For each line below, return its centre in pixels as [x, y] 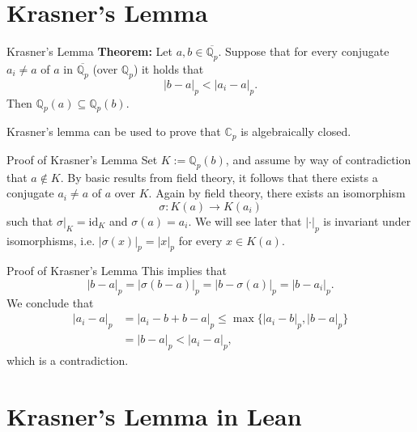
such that [30, 220]
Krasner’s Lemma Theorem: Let [89, 51]
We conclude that [50, 302]
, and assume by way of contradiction [318, 159]
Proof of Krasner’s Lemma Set [82, 159]
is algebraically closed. [296, 131]
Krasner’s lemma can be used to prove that [114, 131]
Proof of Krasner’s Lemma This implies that [117, 271]
